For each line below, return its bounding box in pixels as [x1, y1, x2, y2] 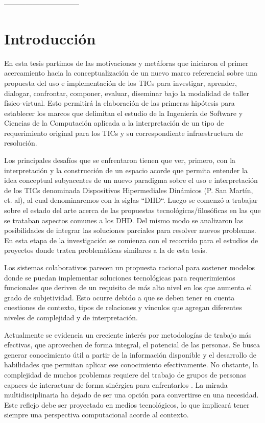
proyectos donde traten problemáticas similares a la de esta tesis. [4, 245, 207, 255]
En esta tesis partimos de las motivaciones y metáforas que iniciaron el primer [4, 57, 249, 68]
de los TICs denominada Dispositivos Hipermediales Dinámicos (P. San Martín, [4, 184, 253, 195]
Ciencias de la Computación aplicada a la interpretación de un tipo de [4, 118, 224, 128]
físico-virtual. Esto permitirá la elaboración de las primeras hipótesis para [4, 98, 235, 108]
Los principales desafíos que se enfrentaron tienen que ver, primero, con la [4, 155, 236, 166]
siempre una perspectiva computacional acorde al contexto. [4, 409, 189, 420]
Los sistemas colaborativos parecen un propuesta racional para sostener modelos [4, 262, 255, 272]
